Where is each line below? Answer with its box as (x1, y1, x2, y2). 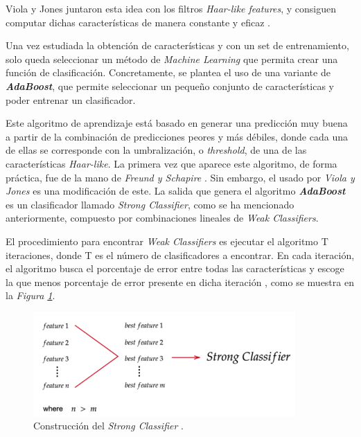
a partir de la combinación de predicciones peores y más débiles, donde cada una (6, 129, 348, 143)
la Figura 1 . (6, 288, 55, 303)
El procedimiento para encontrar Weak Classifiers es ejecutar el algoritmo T (6, 233, 328, 248)
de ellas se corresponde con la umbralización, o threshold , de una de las (6, 143, 307, 157)
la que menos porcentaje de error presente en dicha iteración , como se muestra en (6, 274, 354, 289)
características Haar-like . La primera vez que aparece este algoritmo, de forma (6, 156, 337, 170)
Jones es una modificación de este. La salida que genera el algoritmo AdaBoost (6, 184, 346, 198)
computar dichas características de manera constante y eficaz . (6, 15, 270, 29)
